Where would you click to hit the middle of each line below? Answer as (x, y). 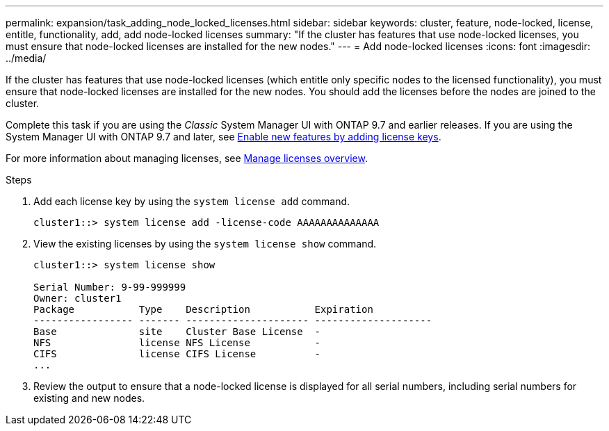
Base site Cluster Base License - (177, 332)
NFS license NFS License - (177, 343)
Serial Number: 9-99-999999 (110, 287)
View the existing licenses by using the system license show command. (205, 244)
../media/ (26, 58)
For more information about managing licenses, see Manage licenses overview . (187, 158)
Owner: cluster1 (78, 298)
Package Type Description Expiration (203, 309)
